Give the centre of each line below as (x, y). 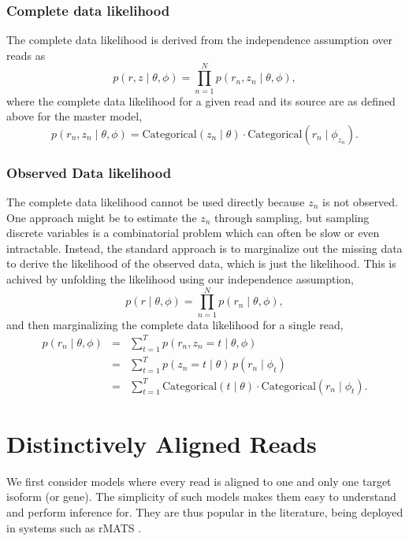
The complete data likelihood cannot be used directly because (156, 201)
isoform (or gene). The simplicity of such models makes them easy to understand (201, 497)
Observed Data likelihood (89, 172)
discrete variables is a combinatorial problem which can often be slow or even (193, 233)
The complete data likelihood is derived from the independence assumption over (199, 40)
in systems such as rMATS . (74, 527)
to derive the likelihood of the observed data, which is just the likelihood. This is (201, 263)
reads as (26, 55)
